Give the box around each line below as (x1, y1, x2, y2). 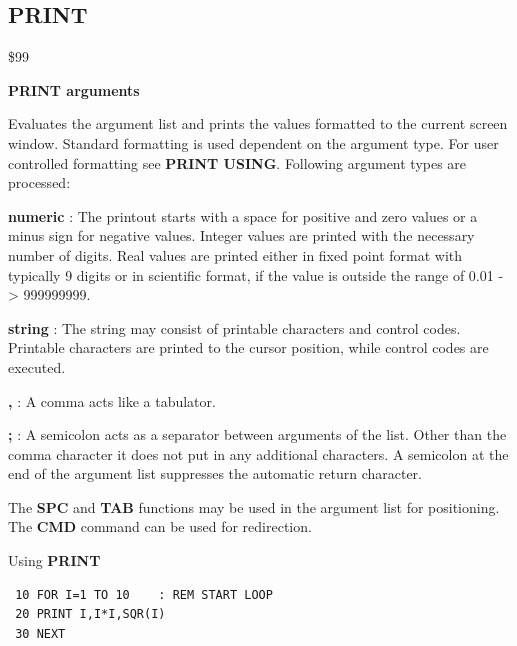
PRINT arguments (8, 79, 140, 100)
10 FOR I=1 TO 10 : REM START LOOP (15, 587, 273, 602)
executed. (8, 356, 66, 377)
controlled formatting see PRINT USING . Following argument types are (8, 152, 467, 173)
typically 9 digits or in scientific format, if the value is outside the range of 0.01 (8, 264, 494, 285)
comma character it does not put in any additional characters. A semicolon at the (8, 443, 509, 464)
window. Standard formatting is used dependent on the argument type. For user (8, 132, 499, 153)
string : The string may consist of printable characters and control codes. (8, 317, 461, 338)
